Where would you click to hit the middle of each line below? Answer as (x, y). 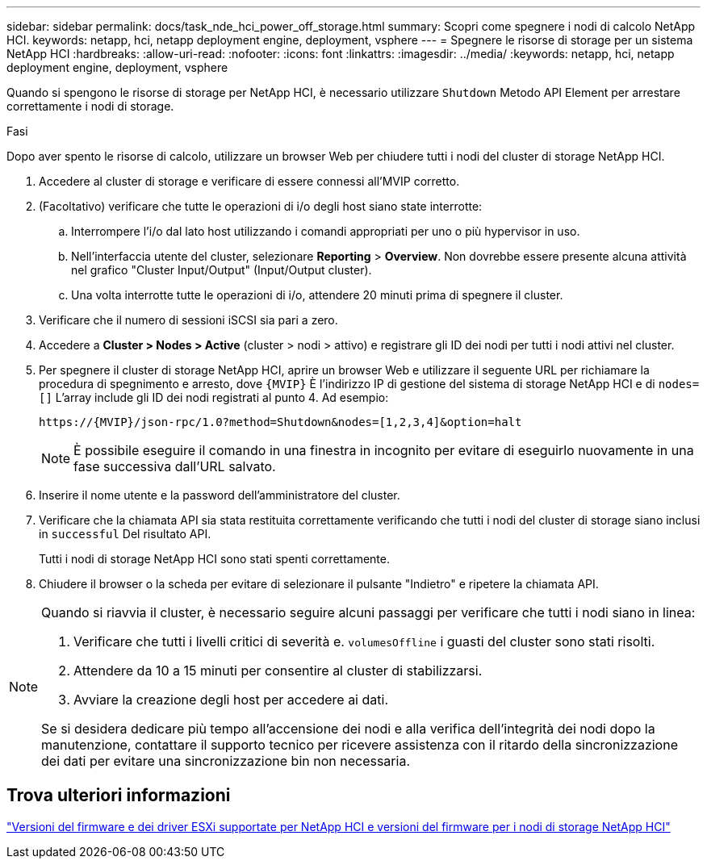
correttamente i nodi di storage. (90, 106)
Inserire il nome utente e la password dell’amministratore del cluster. (220, 495)
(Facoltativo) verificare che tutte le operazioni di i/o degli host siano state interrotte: (261, 206)
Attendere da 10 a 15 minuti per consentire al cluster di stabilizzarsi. (278, 671)
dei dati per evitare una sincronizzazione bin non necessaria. (226, 761)
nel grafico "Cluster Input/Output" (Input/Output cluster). (222, 270)
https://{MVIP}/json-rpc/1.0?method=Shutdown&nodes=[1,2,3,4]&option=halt (280, 422)
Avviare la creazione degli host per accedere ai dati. (231, 700)
